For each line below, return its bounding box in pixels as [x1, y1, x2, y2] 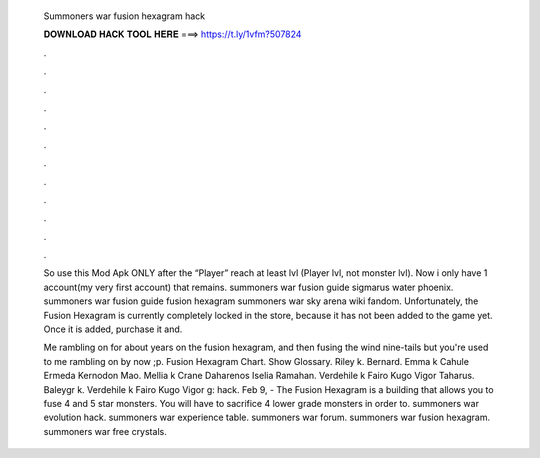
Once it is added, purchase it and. [43, 323, 183, 335]
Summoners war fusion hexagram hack [43, 10, 205, 22]
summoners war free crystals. [43, 425, 167, 437]
